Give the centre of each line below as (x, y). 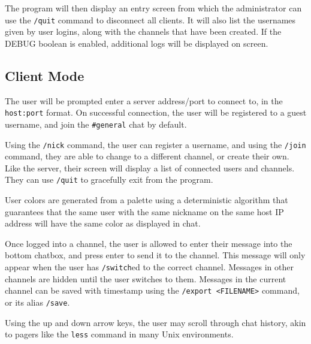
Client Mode (45, 75)
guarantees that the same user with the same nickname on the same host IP (144, 211)
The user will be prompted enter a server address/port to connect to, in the (144, 100)
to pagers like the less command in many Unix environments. (119, 334)
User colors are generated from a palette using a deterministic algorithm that (147, 200)
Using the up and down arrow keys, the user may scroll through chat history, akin (155, 322)
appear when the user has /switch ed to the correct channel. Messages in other (149, 267)
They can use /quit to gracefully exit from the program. (109, 179)
